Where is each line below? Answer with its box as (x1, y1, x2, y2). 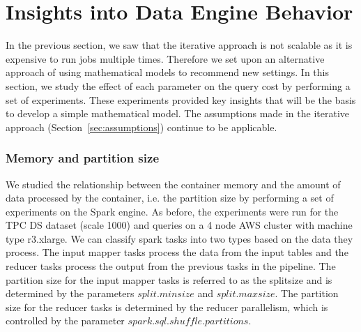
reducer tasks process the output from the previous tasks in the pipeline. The (6, 259, 336, 273)
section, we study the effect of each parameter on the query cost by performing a (6, 78, 351, 93)
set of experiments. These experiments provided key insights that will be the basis (6, 92, 356, 107)
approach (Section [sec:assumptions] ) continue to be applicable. (6, 119, 277, 134)
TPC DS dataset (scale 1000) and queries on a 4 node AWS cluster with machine (6, 218, 353, 232)
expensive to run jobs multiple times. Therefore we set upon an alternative (6, 51, 325, 66)
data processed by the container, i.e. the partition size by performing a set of (6, 190, 334, 205)
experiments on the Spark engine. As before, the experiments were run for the (6, 204, 339, 218)
